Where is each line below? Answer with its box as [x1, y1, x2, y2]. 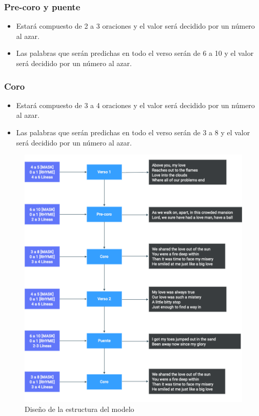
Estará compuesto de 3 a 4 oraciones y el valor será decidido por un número [16, 99, 255, 110]
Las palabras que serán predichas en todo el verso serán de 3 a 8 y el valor [16, 127, 250, 137]
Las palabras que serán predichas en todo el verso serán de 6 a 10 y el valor [16, 48, 254, 58]
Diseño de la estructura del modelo [25, 404, 134, 414]
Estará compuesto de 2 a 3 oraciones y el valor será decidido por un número [16, 20, 255, 31]
